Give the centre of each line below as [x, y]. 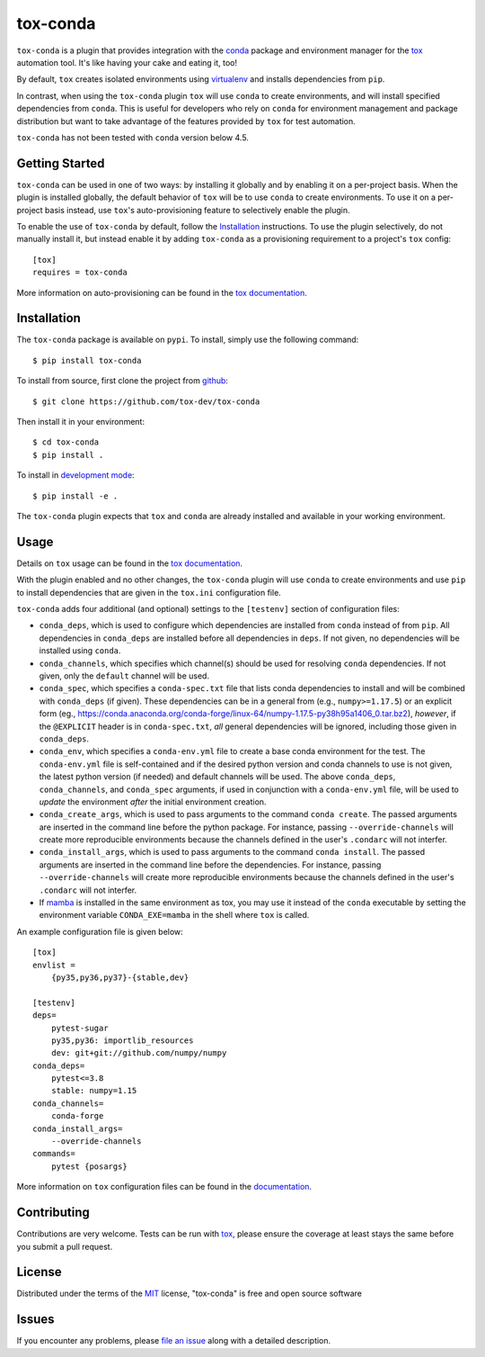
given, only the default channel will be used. [124, 676]
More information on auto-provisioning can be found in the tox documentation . [162, 292]
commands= [54, 1154]
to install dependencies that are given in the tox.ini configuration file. [149, 592]
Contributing [53, 1213]
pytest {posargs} [89, 1166]
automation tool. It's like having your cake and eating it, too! [127, 62]
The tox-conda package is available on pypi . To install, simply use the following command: [188, 340]
